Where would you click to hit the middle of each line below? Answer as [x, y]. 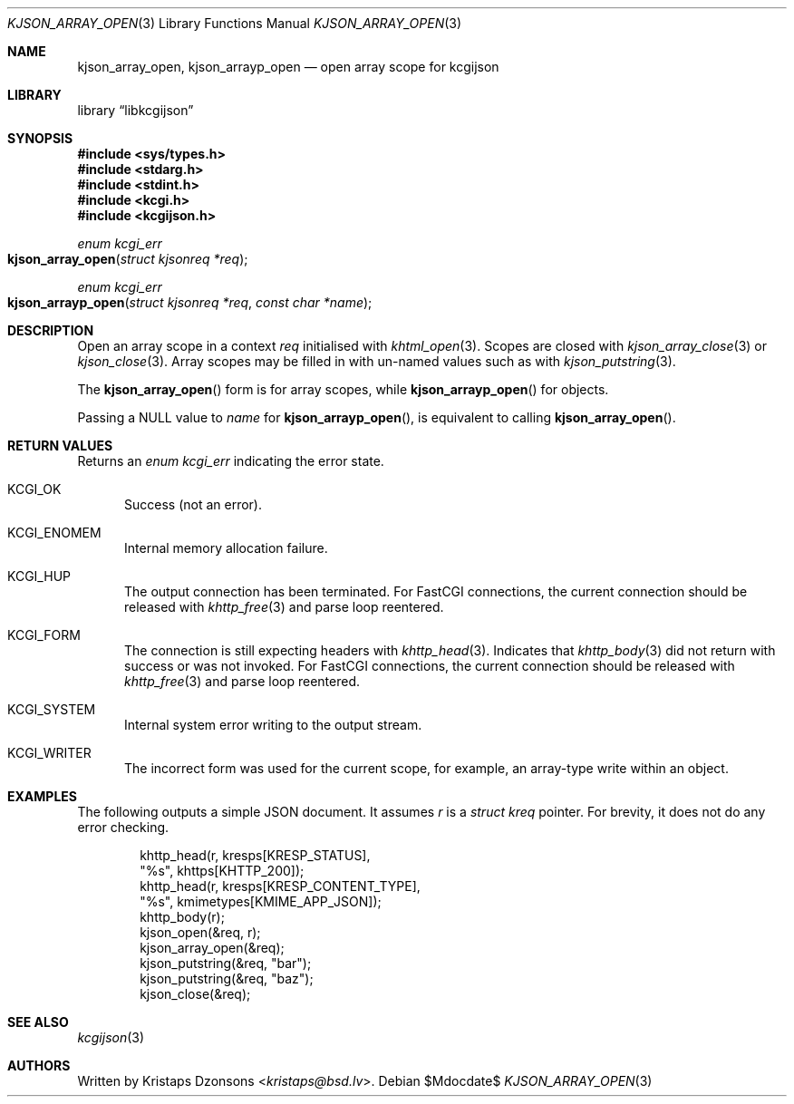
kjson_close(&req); [195, 994]
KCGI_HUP [39, 576]
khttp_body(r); [182, 917]
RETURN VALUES [60, 445]
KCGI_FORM [44, 635]
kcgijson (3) [111, 1037]
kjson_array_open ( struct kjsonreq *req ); [128, 259]
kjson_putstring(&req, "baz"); [227, 978]
